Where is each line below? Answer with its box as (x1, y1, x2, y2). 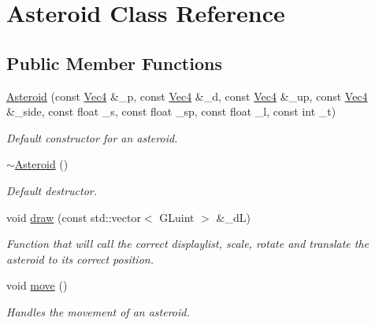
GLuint (159, 209, 195, 225)
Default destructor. (6, 182, 98, 198)
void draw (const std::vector (6, 209, 141, 225)
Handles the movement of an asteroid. (6, 303, 190, 319)
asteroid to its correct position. (6, 250, 154, 267)
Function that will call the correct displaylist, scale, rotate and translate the (6, 235, 369, 252)
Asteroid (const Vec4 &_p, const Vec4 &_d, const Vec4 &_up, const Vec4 (6, 87, 368, 104)
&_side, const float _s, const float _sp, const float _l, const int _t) (6, 103, 336, 120)
